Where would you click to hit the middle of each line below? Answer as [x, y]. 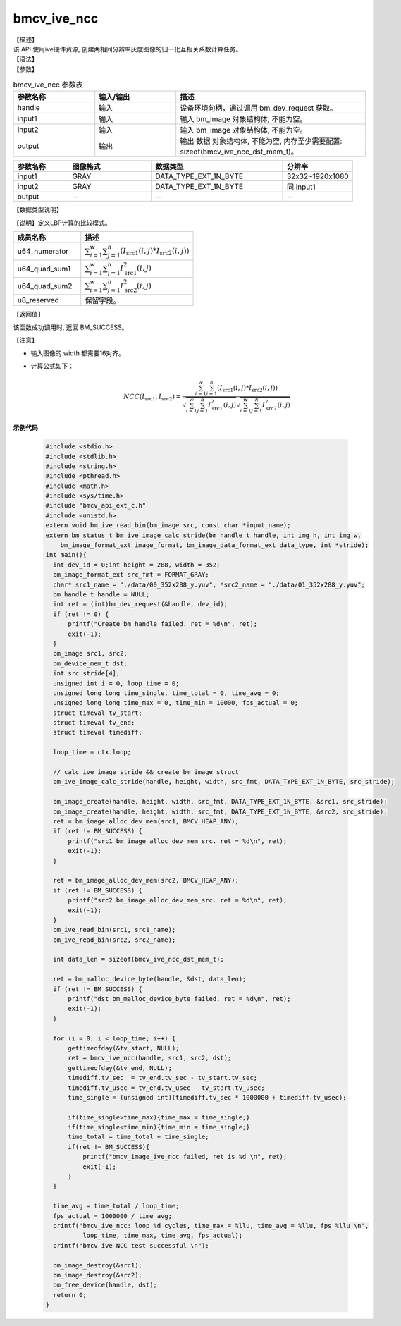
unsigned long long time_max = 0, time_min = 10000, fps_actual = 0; [176, 703]
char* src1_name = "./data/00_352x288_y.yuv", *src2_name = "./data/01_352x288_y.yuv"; [209, 584]
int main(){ [66, 555]
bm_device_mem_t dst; [91, 663]
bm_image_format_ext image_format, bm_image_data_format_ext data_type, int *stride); [215, 545]
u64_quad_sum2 [45, 286]
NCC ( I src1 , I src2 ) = [153, 398]
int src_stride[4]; [87, 674]
